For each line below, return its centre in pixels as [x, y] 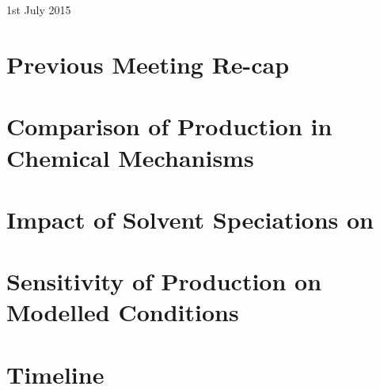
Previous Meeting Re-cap [148, 64]
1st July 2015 [39, 10]
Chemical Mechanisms [130, 157]
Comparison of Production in [169, 126]
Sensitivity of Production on [164, 281]
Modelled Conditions [123, 312]
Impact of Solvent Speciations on [190, 219]
